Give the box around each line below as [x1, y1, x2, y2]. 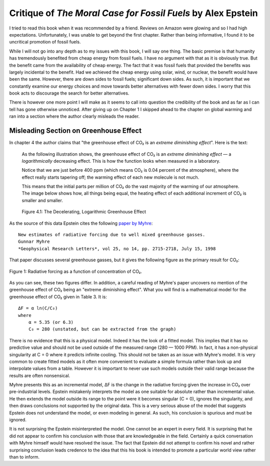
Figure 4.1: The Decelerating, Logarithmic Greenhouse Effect [21, 209, 146, 215]
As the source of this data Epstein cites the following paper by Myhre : [9, 220, 153, 226]
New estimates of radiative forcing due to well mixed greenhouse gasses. [18, 232, 205, 238]
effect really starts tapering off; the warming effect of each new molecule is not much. [21, 174, 199, 180]
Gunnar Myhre [18, 239, 50, 245]
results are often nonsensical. [9, 372, 70, 378]
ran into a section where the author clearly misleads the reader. [9, 113, 140, 120]
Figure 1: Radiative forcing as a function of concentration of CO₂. [9, 268, 142, 274]
